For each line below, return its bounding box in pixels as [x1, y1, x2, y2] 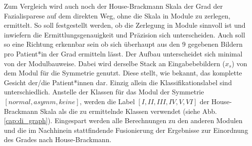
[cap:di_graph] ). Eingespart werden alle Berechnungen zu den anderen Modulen [4, 115, 243, 126]
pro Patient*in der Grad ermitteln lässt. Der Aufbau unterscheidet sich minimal [4, 48, 243, 58]
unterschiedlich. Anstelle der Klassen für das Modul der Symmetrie [4, 87, 204, 97]
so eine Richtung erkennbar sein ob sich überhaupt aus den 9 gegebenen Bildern [4, 39, 243, 49]
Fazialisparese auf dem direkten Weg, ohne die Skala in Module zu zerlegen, [4, 10, 231, 20]
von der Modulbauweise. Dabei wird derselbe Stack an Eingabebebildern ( [4, 58, 225, 68]
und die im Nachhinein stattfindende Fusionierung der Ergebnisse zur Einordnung [4, 125, 248, 135]
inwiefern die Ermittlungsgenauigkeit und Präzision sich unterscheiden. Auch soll [4, 29, 245, 39]
